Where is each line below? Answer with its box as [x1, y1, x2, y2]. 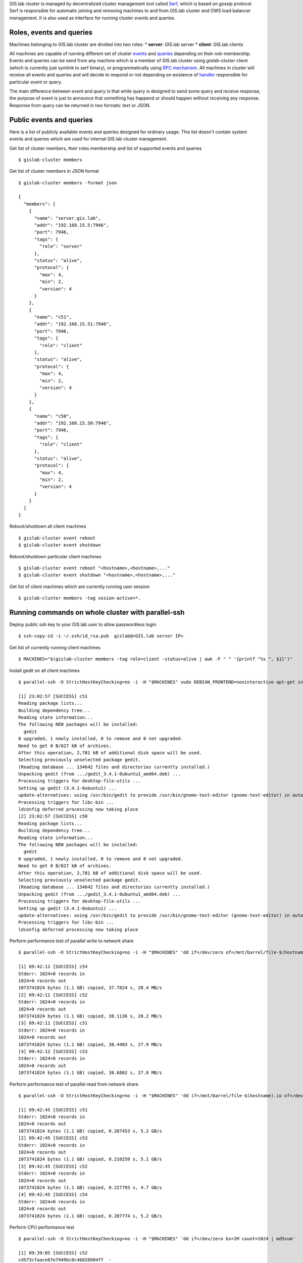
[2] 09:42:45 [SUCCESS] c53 [18, 1135, 88, 1141]
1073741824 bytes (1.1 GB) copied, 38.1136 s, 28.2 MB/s [18, 1013, 163, 1019]
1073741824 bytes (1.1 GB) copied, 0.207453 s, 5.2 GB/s [18, 1128, 163, 1134]
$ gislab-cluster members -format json [18, 180, 117, 185]
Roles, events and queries [9, 28, 93, 36]
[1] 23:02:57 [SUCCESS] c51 [18, 693, 88, 699]
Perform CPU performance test [9, 1224, 74, 1230]
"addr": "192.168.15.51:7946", [34, 321, 112, 327]
